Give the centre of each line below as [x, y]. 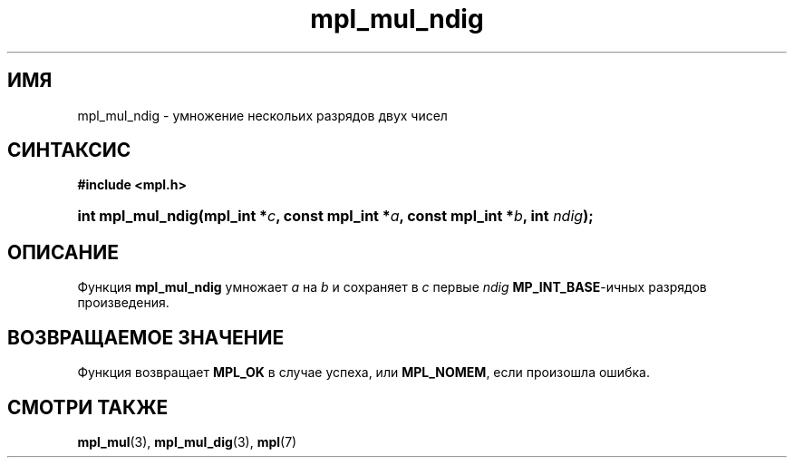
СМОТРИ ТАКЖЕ [88, 407]
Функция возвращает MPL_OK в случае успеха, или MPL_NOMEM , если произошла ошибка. [363, 373]
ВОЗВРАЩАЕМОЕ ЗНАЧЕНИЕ [146, 337]
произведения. [123, 303]
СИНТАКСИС [69, 150]
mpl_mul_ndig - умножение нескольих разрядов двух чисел [262, 115]
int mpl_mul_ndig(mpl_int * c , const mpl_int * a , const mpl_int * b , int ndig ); [335, 216]
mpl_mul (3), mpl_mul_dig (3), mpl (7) [187, 441]
